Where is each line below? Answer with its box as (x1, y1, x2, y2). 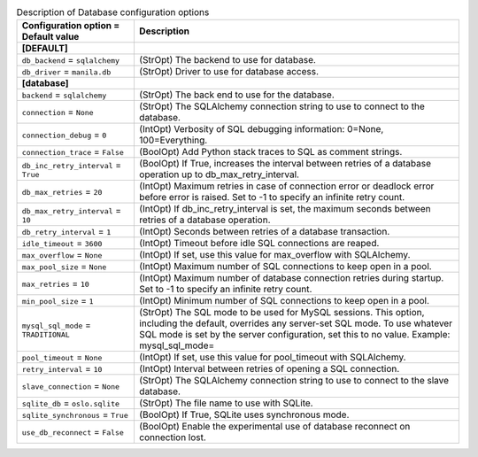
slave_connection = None (21, 380, 119, 392)
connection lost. (138, 431, 207, 444)
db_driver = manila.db (21, 66, 112, 78)
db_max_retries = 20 (21, 186, 103, 198)
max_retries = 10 (21, 277, 90, 290)
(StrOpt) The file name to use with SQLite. (138, 397, 313, 409)
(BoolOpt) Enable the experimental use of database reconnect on (138, 421, 411, 433)
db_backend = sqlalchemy (21, 54, 119, 66)
